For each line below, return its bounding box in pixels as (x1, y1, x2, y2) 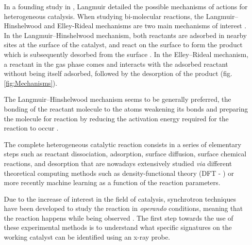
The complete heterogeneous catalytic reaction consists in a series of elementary (4, 139, 241, 149)
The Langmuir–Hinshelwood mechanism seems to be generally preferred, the (4, 94, 231, 104)
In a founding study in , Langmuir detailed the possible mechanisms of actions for (4, 1, 248, 11)
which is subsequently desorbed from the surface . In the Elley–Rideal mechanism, (4, 49, 249, 59)
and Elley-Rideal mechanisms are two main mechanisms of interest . (44, 20, 247, 31)
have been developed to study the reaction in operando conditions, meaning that (4, 203, 243, 213)
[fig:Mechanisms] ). (4, 77, 57, 88)
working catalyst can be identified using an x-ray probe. (4, 232, 170, 242)
